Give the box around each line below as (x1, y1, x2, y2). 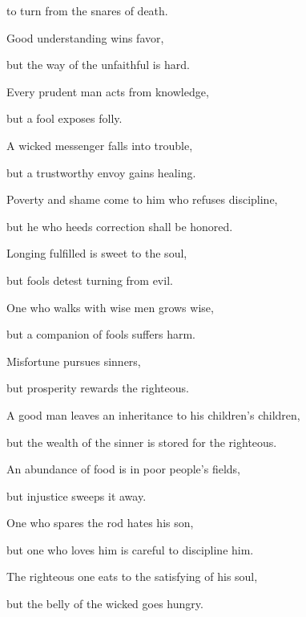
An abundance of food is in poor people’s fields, (6, 461, 240, 477)
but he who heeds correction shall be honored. (6, 217, 233, 234)
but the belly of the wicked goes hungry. (6, 595, 203, 612)
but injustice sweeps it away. (6, 487, 147, 504)
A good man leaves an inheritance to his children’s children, (6, 406, 300, 423)
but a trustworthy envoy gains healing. (6, 164, 196, 181)
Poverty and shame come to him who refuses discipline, (6, 191, 278, 208)
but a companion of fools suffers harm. (6, 326, 195, 343)
